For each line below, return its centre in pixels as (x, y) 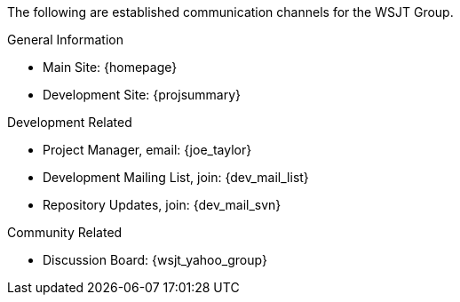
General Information (65, 40)
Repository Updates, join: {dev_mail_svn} (162, 205)
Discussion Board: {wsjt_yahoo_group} (155, 260)
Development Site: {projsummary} (142, 95)
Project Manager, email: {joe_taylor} (147, 150)
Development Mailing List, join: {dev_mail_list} (176, 177)
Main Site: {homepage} (110, 67)
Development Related (70, 122)
